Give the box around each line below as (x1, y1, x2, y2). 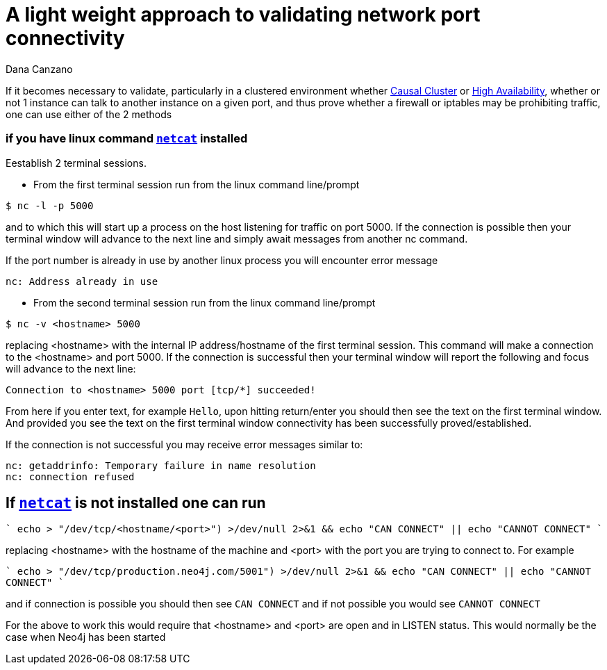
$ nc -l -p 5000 (6, 199, 94, 211)
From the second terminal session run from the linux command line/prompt (33, 296, 376, 309)
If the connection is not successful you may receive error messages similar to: (6, 438, 363, 450)
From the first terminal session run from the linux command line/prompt (33, 178, 360, 190)
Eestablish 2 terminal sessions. (6, 156, 147, 169)
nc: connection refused (6, 471, 135, 482)
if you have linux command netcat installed (6, 131, 248, 146)
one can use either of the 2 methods (6, 108, 172, 120)
